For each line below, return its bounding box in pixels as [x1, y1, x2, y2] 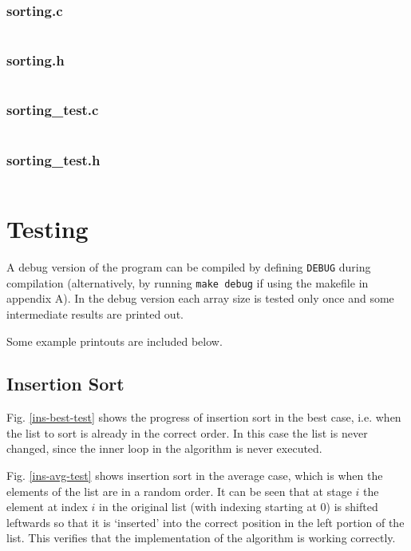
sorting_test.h [6, 149, 101, 169]
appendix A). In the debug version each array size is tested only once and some [6, 290, 394, 307]
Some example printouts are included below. [6, 332, 223, 349]
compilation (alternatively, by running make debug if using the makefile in [6, 274, 369, 291]
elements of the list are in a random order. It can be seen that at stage [6, 482, 352, 499]
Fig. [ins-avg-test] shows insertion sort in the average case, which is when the [6, 467, 383, 484]
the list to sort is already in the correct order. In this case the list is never [6, 424, 368, 441]
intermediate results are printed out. [6, 305, 184, 322]
